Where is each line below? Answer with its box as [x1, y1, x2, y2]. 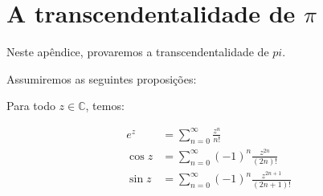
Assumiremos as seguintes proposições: [6, 70, 197, 87]
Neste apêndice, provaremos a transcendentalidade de [6, 43, 269, 60]
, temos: [85, 97, 125, 114]
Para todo [6, 97, 55, 114]
